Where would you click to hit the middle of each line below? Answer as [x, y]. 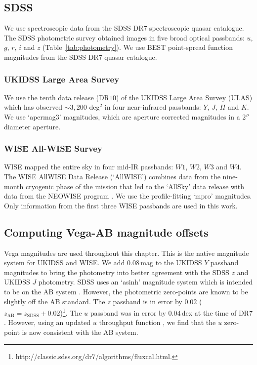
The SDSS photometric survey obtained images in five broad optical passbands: [124, 37]
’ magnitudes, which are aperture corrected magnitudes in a [150, 116]
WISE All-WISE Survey [53, 148]
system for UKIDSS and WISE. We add [64, 263]
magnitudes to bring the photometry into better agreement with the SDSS [117, 272]
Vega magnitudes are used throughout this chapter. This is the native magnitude [127, 253]
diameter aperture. [32, 126]
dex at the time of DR [215, 312]
